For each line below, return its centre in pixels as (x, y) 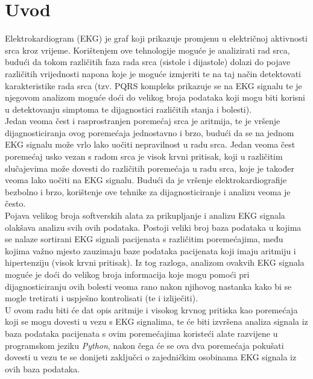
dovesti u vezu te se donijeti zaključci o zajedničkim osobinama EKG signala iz (151, 357)
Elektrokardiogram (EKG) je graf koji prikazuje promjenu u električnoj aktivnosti (156, 38)
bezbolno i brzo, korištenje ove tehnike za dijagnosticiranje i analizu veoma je (148, 191)
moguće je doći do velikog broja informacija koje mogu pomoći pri (127, 274)
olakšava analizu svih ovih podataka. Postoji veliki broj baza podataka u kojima (153, 227)
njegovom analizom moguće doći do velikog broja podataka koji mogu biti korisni (155, 97)
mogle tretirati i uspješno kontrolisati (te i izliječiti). (102, 298)
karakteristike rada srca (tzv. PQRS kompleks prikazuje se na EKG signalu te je (153, 85)
